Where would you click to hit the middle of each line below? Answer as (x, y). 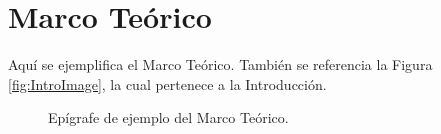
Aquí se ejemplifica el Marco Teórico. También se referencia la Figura (220, 64)
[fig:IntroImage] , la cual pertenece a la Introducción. (167, 83)
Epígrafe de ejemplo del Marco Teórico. (168, 117)
